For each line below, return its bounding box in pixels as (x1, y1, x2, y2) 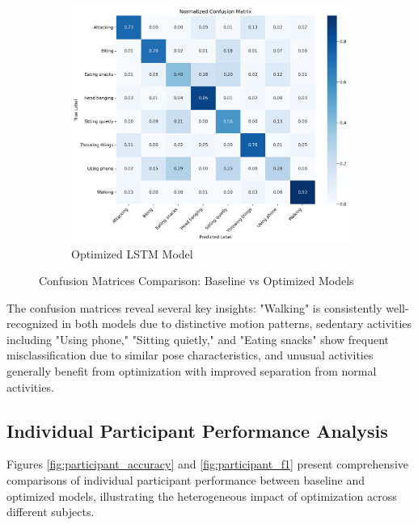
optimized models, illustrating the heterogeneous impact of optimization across (6, 487, 397, 504)
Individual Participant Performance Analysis (6, 418, 388, 443)
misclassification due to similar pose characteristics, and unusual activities (6, 346, 374, 363)
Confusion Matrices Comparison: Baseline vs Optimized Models (39, 272, 354, 289)
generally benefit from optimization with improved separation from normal (6, 363, 377, 380)
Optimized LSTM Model (71, 245, 193, 262)
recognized (6, 315, 58, 332)
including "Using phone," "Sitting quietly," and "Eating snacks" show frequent (6, 330, 390, 347)
